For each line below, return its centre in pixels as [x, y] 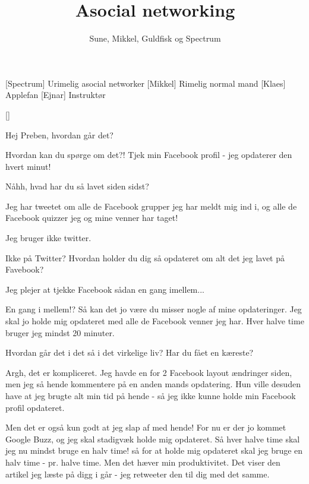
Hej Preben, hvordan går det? [59, 135]
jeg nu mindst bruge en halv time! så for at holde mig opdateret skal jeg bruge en [154, 450]
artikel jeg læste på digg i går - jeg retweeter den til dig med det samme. [138, 474]
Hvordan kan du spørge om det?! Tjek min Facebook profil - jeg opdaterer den [149, 155]
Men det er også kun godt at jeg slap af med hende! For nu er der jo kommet [146, 427]
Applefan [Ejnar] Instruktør [56, 95]
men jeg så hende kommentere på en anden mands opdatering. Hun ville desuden [153, 384]
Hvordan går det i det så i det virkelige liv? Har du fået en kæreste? [130, 352]
